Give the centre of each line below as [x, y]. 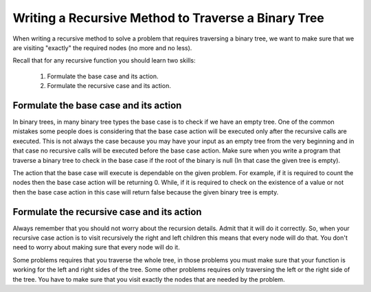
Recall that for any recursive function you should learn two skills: [104, 60]
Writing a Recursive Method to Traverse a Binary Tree [168, 18]
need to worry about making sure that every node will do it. [96, 247]
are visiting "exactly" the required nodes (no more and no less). [102, 47]
